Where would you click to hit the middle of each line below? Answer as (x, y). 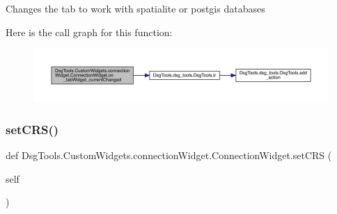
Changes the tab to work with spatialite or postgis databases (135, 8)
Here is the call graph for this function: (89, 32)
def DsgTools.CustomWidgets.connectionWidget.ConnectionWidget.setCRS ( (169, 155)
